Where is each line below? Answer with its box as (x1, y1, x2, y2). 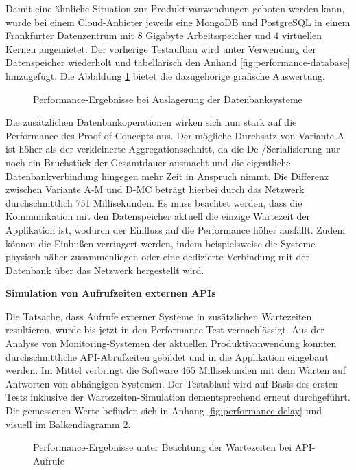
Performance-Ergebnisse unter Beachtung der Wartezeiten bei (33, 440, 292, 454)
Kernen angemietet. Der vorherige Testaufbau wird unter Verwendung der (5, 41, 316, 56)
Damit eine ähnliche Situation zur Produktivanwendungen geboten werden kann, (5, 1, 345, 15)
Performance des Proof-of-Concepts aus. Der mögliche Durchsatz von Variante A (5, 128, 345, 142)
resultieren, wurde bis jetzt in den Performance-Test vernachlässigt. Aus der (5, 322, 324, 337)
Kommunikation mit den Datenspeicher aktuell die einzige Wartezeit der (5, 209, 311, 223)
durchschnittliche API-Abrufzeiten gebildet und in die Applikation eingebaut (5, 349, 329, 363)
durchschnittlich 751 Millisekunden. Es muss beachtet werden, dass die (5, 195, 302, 210)
